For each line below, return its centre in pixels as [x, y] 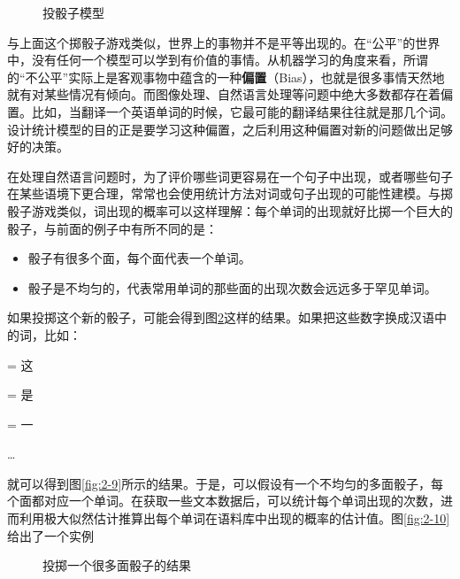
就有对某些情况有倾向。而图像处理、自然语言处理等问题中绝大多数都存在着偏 [230, 94]
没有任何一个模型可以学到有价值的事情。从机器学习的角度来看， [217, 60]
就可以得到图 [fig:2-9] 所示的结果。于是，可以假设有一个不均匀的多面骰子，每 [226, 483]
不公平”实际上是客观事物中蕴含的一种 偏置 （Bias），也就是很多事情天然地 [235, 77]
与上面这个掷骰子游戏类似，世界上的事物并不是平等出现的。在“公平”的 [211, 42]
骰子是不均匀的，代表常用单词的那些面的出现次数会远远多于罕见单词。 [232, 287]
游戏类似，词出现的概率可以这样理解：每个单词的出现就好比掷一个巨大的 [242, 210]
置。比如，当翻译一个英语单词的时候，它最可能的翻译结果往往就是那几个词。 [230, 111]
